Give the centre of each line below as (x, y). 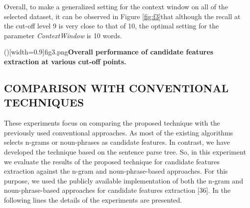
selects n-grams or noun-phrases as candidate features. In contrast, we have (117, 142)
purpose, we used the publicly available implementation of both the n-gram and (124, 180)
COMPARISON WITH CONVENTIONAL (116, 88)
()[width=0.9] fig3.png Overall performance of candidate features (109, 52)
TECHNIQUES (44, 102)
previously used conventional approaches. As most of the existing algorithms (119, 132)
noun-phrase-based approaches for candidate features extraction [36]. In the (117, 190)
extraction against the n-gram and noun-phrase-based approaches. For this (116, 171)
